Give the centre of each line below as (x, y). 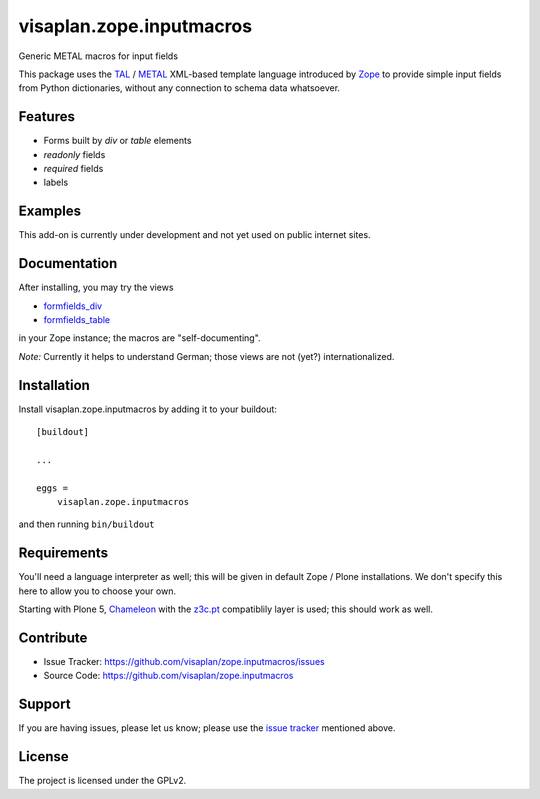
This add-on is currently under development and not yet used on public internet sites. (194, 235)
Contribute (53, 637)
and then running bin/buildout (86, 524)
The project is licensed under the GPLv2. (102, 781)
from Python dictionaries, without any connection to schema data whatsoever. (179, 88)
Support (44, 704)
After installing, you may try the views (96, 287)
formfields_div (73, 306)
